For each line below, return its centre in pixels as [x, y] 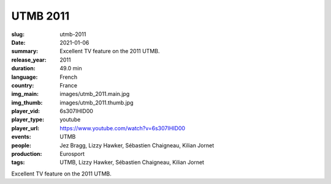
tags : [18, 163]
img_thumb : [27, 102]
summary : [25, 51]
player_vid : [25, 111]
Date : [18, 42]
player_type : [28, 120]
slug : [18, 34]
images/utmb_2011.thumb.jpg [97, 102]
